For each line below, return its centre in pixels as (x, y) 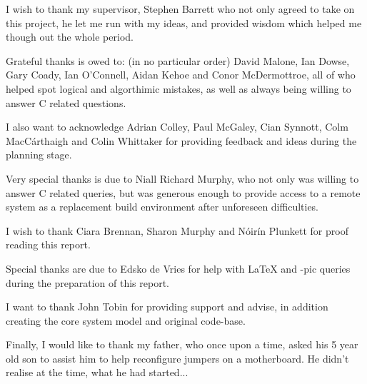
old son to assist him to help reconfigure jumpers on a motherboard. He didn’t (177, 358)
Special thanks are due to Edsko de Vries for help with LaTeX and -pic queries (178, 268)
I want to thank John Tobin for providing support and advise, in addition (167, 307)
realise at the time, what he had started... (97, 372)
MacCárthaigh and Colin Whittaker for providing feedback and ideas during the (181, 140)
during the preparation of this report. (87, 282)
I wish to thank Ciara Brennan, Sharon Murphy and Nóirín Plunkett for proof (177, 230)
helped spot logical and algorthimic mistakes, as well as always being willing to (179, 88)
